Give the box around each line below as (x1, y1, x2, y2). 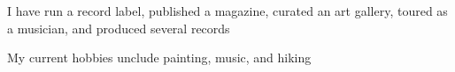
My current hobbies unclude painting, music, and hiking (7, 48, 312, 67)
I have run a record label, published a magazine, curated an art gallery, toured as (7, 2, 448, 19)
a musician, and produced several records (7, 18, 230, 37)
